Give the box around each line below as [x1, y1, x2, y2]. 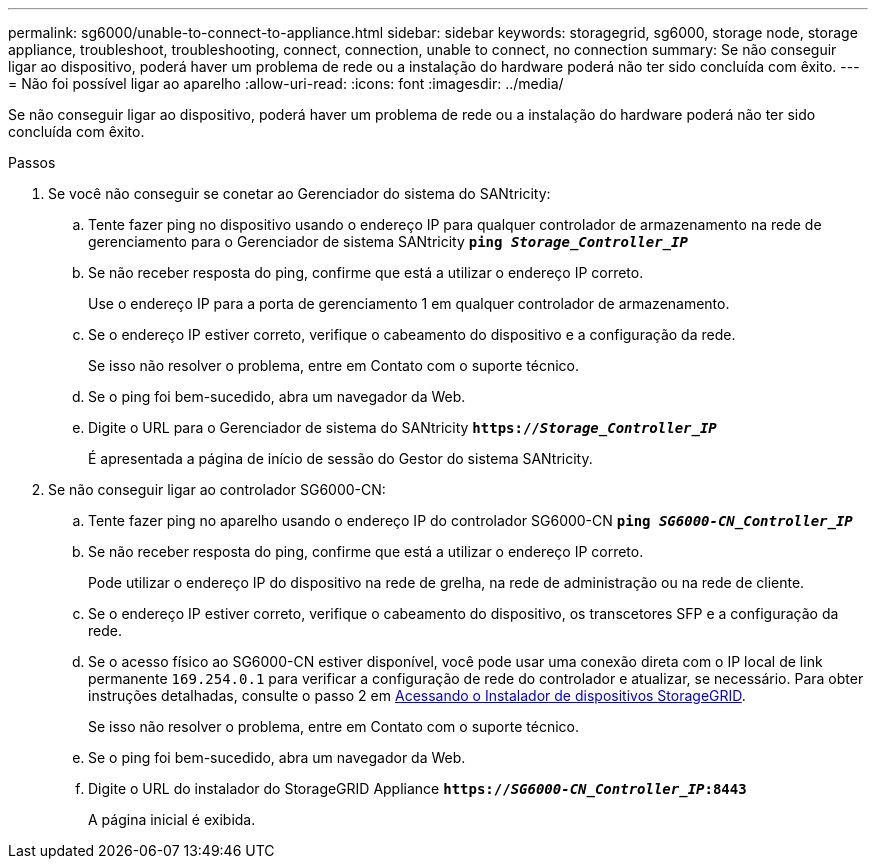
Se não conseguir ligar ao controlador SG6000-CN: [48, 481, 386, 498]
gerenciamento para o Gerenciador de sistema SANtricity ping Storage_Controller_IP [88, 233, 688, 250]
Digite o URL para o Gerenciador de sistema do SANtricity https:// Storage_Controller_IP [88, 419, 717, 436]
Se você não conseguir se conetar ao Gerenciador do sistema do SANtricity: [48, 185, 551, 202]
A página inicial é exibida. [88, 811, 256, 828]
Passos [8, 154, 56, 171]
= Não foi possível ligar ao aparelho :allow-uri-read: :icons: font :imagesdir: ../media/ [8, 75, 564, 92]
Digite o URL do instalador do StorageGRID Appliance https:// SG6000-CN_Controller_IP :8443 [88, 780, 747, 797]
